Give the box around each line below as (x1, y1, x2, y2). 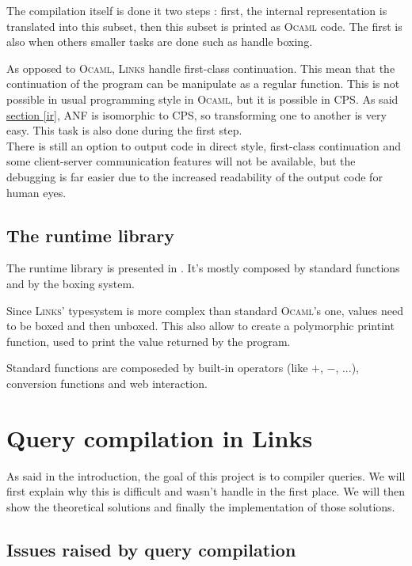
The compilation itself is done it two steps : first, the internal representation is (6, 2, 387, 18)
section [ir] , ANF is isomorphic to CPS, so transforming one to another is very (6, 106, 387, 123)
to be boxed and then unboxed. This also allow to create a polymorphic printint (6, 317, 395, 334)
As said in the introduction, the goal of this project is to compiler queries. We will (6, 467, 406, 484)
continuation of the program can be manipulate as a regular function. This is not (6, 75, 400, 92)
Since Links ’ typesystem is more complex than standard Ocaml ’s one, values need (6, 302, 403, 318)
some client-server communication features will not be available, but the (6, 153, 356, 169)
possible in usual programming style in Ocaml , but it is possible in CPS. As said (6, 90, 399, 107)
